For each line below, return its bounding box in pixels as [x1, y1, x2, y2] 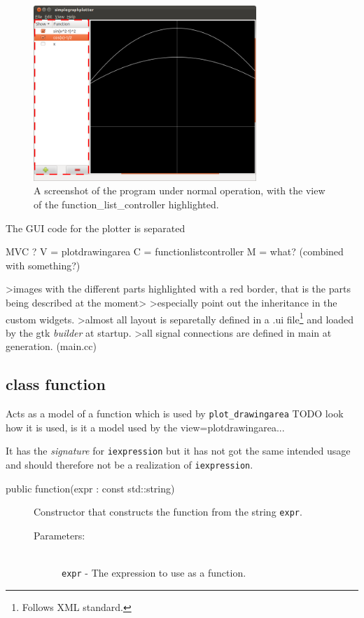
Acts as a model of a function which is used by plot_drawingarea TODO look [6, 406, 344, 421]
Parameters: [34, 528, 85, 542]
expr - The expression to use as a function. [62, 565, 246, 580]
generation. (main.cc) [6, 339, 97, 354]
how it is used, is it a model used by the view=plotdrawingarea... [6, 419, 285, 434]
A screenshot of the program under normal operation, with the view [34, 183, 325, 198]
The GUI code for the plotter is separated [6, 220, 185, 235]
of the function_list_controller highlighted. [34, 196, 219, 211]
